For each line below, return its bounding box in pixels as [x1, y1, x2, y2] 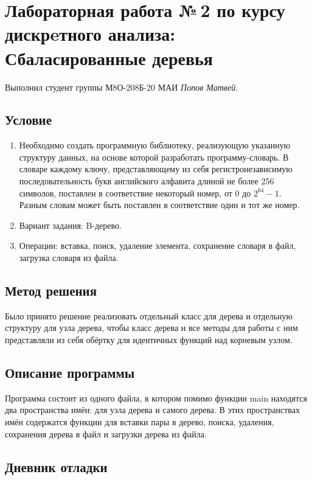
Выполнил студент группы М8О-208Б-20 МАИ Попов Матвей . [5, 80, 238, 93]
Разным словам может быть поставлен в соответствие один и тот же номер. [19, 198, 300, 211]
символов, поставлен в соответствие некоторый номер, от [19, 186, 232, 199]
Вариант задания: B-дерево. [19, 218, 122, 231]
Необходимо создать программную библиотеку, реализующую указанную [19, 139, 291, 151]
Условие [5, 110, 52, 129]
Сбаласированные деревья [5, 45, 213, 70]
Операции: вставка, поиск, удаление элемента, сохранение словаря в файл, [19, 239, 296, 252]
